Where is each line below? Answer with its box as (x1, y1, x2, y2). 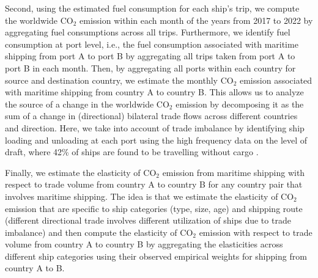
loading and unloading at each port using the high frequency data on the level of (5, 133, 308, 146)
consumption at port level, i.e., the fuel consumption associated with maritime (5, 37, 298, 50)
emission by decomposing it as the (176, 97, 304, 110)
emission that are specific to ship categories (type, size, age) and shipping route (5, 202, 303, 214)
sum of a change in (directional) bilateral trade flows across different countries (5, 109, 298, 122)
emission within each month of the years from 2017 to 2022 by (79, 13, 313, 26)
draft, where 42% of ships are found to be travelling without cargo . (5, 145, 259, 158)
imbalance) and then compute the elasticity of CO (5, 225, 193, 238)
